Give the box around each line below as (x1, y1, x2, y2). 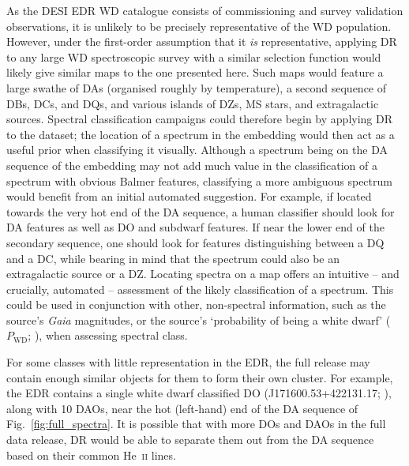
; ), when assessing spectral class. (28, 327, 188, 344)
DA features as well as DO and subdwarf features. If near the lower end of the (6, 219, 385, 235)
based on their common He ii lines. (6, 446, 176, 463)
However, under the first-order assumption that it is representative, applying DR (6, 33, 397, 50)
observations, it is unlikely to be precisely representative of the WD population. (6, 17, 392, 34)
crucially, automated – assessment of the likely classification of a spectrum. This (6, 280, 394, 297)
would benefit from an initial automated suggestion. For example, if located (6, 188, 372, 205)
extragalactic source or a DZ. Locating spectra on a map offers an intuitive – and (6, 265, 400, 282)
